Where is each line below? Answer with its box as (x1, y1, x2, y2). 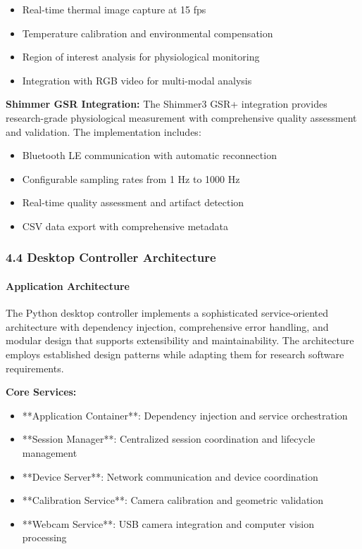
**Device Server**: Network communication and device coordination (22, 469, 318, 484)
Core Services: (6, 384, 77, 399)
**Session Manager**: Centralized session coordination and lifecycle (22, 431, 316, 446)
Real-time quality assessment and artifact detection (22, 195, 244, 210)
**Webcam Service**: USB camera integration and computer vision (22, 516, 314, 531)
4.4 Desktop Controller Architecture (6, 248, 216, 266)
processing (22, 530, 67, 545)
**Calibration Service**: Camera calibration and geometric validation (22, 493, 324, 507)
